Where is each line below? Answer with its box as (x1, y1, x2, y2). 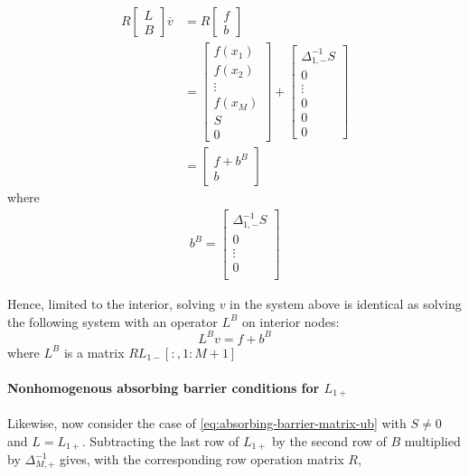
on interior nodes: (241, 312, 340, 331)
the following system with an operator (7, 312, 218, 331)
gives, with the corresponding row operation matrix (60, 450, 344, 469)
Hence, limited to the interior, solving (7, 294, 215, 313)
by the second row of (271, 431, 387, 450)
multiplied (404, 431, 461, 450)
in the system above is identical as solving (230, 294, 462, 313)
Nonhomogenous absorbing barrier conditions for (7, 378, 320, 397)
